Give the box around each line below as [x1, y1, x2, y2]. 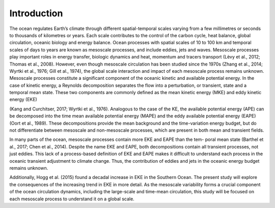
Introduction [9, 8, 63, 19]
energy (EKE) [9, 97, 38, 103]
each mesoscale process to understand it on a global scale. [9, 196, 134, 202]
